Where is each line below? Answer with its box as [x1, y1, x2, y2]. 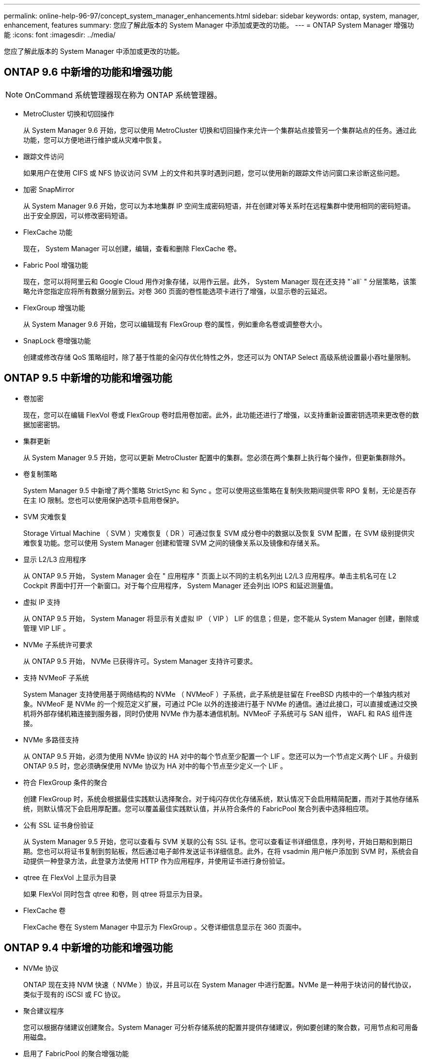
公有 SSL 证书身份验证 [23, 820, 94, 829]
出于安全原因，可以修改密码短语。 [23, 211, 132, 220]
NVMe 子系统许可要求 [23, 640, 92, 649]
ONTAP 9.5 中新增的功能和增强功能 [4, 372, 172, 385]
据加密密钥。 [23, 420, 64, 429]
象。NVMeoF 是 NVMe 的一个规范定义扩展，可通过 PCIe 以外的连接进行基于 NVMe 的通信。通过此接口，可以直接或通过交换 [23, 699, 418, 708]
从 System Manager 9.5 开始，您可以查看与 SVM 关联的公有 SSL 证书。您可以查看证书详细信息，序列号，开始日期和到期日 [23, 837, 413, 846]
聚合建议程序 [23, 1006, 64, 1015]
